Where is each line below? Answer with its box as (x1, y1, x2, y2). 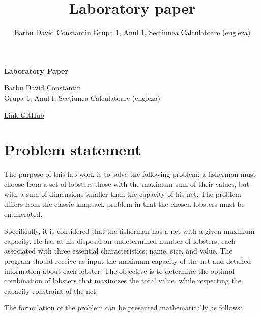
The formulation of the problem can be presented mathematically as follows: (4, 302, 242, 313)
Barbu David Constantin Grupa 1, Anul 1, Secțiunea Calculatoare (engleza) (14, 27, 251, 38)
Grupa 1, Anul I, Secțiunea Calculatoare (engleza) (4, 92, 161, 103)
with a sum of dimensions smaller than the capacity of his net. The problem (4, 188, 241, 199)
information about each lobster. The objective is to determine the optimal (4, 265, 235, 276)
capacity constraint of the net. (4, 285, 98, 296)
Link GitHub (4, 109, 44, 120)
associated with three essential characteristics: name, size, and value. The (4, 245, 233, 256)
